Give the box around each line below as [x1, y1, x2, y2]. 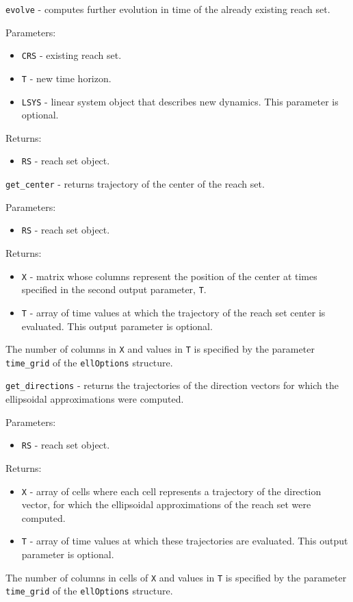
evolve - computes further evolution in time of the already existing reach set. [5, 2, 330, 16]
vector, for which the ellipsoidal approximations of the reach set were [21, 497, 311, 512]
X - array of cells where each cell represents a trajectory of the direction [21, 484, 322, 498]
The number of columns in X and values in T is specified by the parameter [5, 342, 315, 356]
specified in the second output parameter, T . [21, 282, 207, 297]
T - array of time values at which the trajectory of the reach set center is [21, 305, 326, 319]
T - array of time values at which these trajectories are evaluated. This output [21, 534, 348, 548]
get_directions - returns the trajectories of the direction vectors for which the [5, 378, 339, 392]
